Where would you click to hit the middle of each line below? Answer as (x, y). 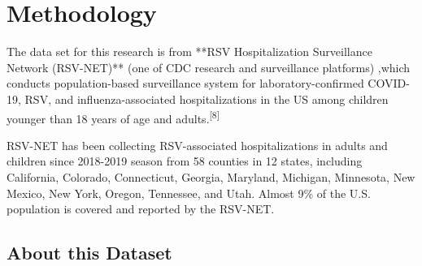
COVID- (389, 83)
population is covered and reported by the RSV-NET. (141, 209)
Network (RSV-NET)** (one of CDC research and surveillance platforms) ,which (209, 67)
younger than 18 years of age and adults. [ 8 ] (113, 117)
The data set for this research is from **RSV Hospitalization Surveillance (189, 51)
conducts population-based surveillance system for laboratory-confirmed (185, 83)
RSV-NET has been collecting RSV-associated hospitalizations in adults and (197, 145)
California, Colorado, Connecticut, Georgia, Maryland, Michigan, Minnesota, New (211, 176)
